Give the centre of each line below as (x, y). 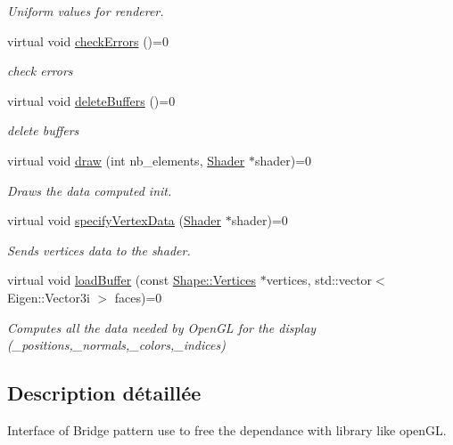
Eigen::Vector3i (49, 297)
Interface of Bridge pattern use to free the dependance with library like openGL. (227, 429)
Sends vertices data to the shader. (99, 250)
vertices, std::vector (319, 280)
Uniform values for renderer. (86, 11)
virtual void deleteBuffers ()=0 (91, 100)
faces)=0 (138, 297)
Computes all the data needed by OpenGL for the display (162, 327)
